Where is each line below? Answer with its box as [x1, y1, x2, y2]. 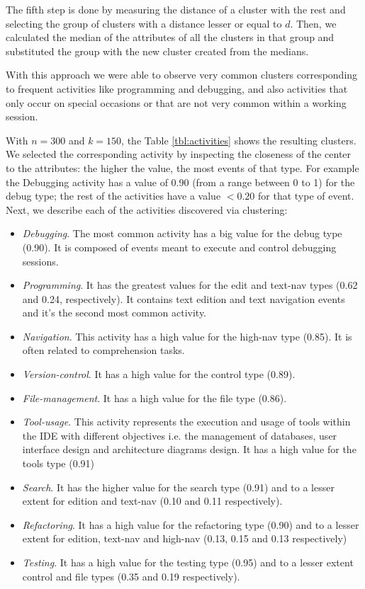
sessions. [22, 253, 59, 268]
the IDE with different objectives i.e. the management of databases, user [22, 428, 337, 442]
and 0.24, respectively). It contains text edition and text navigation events [22, 291, 345, 306]
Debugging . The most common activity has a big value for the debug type [22, 226, 342, 241]
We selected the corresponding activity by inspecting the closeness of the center [6, 147, 352, 161]
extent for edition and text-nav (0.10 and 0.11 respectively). [22, 493, 283, 508]
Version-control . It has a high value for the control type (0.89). [22, 367, 296, 382]
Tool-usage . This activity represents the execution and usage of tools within [22, 414, 351, 429]
